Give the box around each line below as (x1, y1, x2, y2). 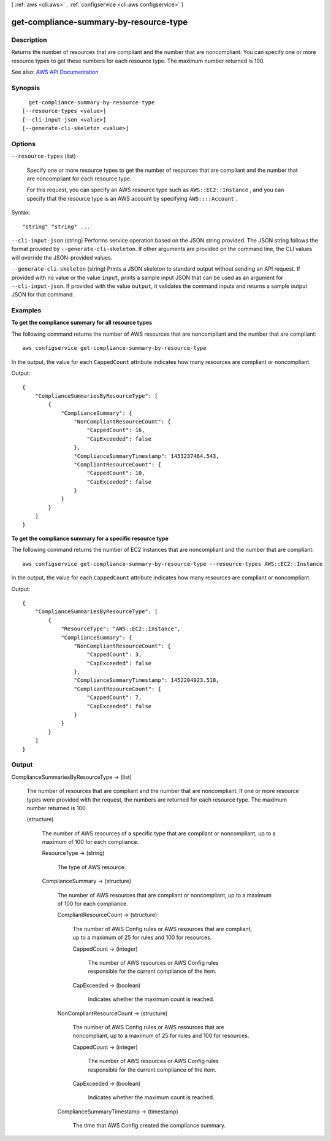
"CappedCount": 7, (86, 694, 142, 701)
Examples (11, 306, 42, 315)
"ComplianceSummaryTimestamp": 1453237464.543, (74, 452, 220, 460)
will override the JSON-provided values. (11, 253, 113, 261)
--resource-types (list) (11, 152, 76, 160)
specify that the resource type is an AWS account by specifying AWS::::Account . (26, 195, 238, 202)
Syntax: (11, 209, 31, 216)
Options (11, 139, 36, 148)
